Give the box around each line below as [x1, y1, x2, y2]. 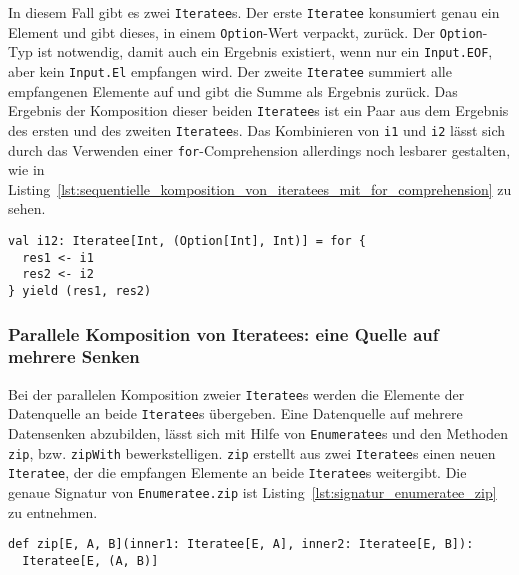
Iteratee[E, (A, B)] [22, 553, 159, 568]
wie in [8, 159, 45, 180]
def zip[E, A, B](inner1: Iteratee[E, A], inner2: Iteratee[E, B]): [8, 537, 474, 552]
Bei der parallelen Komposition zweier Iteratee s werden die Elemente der [8, 383, 465, 404]
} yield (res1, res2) [8, 283, 152, 298]
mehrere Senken [8, 344, 140, 369]
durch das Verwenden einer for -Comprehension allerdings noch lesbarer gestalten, [8, 139, 511, 160]
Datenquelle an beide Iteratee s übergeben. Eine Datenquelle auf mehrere [8, 403, 463, 424]
